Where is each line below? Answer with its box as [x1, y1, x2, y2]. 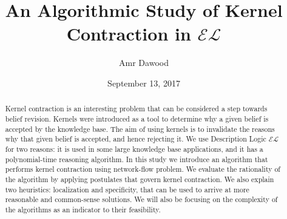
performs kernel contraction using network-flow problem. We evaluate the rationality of [5, 164, 281, 174]
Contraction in [66, 21, 191, 46]
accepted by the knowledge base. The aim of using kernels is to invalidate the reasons [5, 123, 275, 134]
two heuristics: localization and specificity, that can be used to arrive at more [5, 184, 249, 194]
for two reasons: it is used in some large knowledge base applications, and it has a [5, 143, 263, 154]
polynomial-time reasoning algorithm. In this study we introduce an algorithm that [5, 154, 268, 164]
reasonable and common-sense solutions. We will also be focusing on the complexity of [5, 194, 278, 204]
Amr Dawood [119, 56, 169, 69]
